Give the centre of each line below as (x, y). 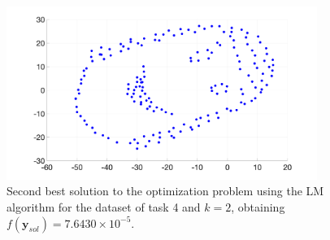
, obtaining (258, 206)
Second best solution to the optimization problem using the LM (165, 191)
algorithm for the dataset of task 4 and (104, 206)
